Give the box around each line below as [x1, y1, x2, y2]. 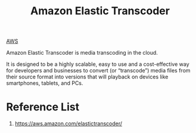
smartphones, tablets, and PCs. [6, 80, 83, 87]
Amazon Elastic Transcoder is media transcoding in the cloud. [6, 49, 158, 56]
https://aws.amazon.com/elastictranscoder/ [14, 120, 123, 127]
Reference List [6, 100, 79, 114]
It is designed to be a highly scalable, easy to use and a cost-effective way [6, 61, 189, 68]
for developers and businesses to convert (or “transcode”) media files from [6, 67, 191, 74]
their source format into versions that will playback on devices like [6, 73, 169, 81]
